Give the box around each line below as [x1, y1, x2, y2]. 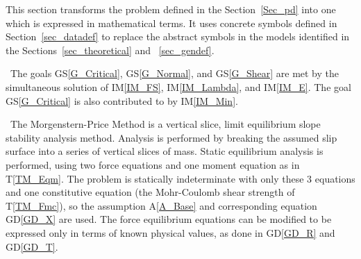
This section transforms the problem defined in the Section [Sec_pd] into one [6, 2, 336, 16]
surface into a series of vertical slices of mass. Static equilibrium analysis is [6, 144, 324, 158]
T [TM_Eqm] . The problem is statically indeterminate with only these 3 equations [6, 171, 355, 185]
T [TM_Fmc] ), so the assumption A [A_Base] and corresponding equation [6, 198, 317, 212]
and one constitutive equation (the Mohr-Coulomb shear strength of [6, 185, 295, 199]
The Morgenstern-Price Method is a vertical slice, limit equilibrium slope [10, 117, 321, 131]
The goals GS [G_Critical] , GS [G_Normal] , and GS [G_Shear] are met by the [10, 66, 339, 81]
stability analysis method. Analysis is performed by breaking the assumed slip [6, 130, 337, 144]
